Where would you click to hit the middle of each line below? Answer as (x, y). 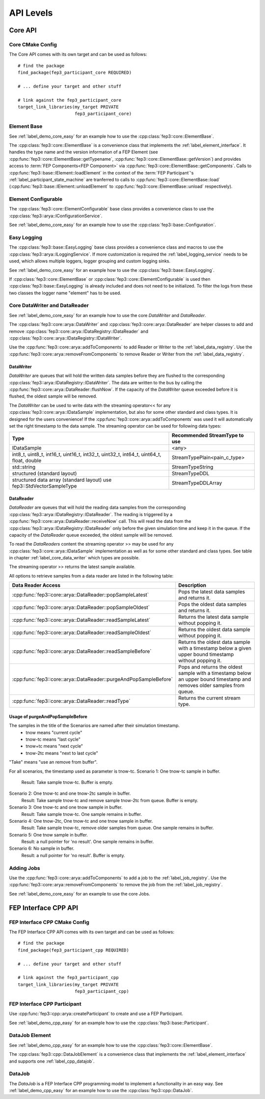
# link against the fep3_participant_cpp (68, 978)
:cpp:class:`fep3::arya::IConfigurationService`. (56, 216)
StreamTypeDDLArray (197, 483)
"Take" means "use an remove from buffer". (53, 762)
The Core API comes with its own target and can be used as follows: (78, 55)
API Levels (31, 13)
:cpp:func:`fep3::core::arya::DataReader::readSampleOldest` (82, 633)
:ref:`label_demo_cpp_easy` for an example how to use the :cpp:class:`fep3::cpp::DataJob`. (101, 1091)
